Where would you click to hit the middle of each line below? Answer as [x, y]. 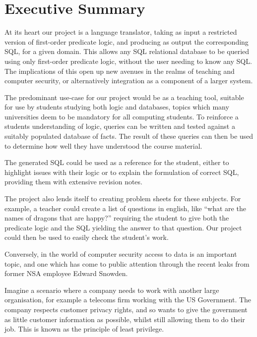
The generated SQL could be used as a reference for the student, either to [117, 162]
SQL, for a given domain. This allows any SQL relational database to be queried [127, 51]
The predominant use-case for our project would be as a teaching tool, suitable [124, 97]
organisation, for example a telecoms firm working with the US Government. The [128, 300]
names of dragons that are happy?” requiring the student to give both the [117, 218]
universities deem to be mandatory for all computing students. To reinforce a [122, 116]
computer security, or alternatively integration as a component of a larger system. [129, 81]
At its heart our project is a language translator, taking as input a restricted [121, 32]
